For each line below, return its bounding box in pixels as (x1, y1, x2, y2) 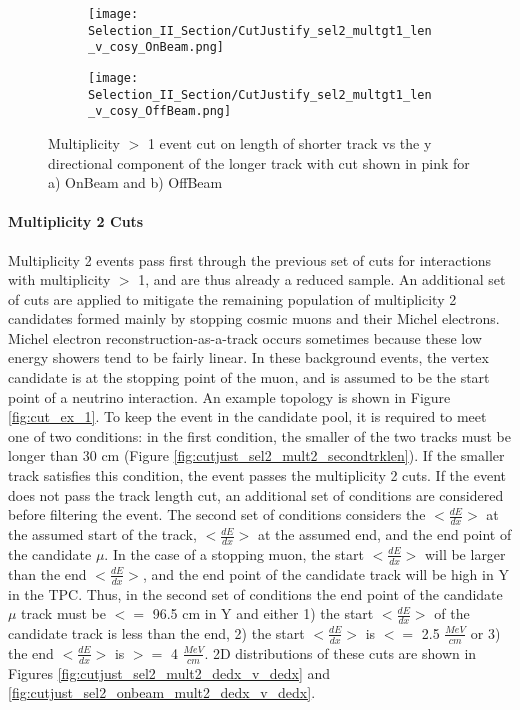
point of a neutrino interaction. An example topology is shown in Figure (8, 386, 451, 407)
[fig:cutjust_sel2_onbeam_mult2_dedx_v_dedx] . (8, 682, 316, 703)
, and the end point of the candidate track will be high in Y (142, 563, 509, 584)
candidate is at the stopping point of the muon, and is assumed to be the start (8, 367, 490, 388)
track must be (21, 603, 106, 624)
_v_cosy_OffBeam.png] (88, 104, 232, 119)
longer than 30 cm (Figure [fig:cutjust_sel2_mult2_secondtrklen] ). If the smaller (8, 445, 505, 466)
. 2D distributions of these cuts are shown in (204, 642, 477, 663)
